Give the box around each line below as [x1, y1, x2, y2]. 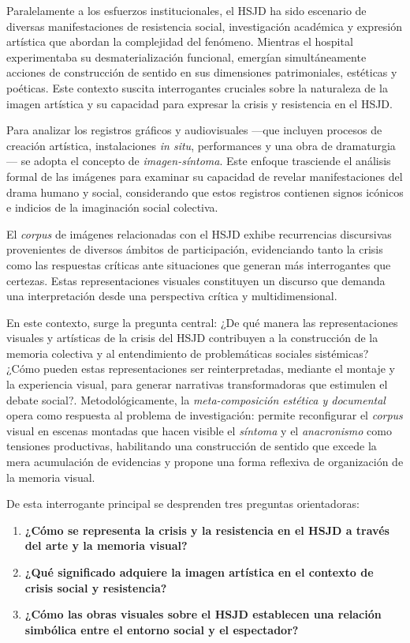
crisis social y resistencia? [24, 579, 167, 596]
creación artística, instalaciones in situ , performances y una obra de [6, 137, 333, 153]
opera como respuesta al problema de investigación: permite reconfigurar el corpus [6, 407, 403, 423]
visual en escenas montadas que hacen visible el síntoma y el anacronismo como [6, 422, 392, 438]
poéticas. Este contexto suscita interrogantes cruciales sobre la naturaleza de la [6, 79, 388, 96]
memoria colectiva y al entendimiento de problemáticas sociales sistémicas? [6, 344, 369, 361]
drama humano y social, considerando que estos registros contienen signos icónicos [6, 183, 404, 200]
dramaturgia [336, 137, 396, 153]
